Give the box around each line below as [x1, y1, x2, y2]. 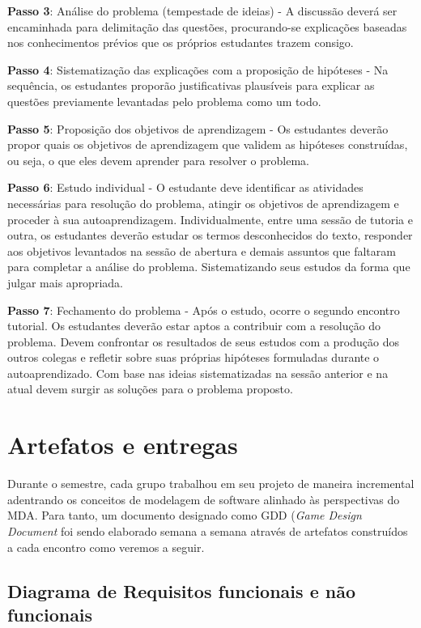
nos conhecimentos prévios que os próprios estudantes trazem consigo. [7, 34, 354, 51]
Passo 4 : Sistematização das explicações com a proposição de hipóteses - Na [7, 61, 389, 78]
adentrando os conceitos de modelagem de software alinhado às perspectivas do [7, 490, 400, 507]
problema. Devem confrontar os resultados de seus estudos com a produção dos [7, 333, 399, 350]
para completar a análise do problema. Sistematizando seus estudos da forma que [7, 258, 410, 275]
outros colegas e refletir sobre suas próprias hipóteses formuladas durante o [7, 349, 380, 366]
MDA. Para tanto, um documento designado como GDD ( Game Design [7, 507, 362, 524]
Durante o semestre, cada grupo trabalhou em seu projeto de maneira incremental [7, 475, 415, 492]
